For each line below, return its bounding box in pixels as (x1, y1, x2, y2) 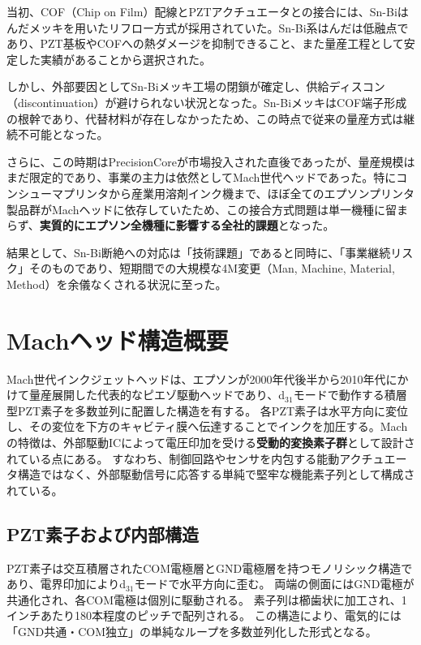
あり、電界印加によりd (6, 575, 126, 592)
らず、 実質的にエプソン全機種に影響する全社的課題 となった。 (6, 217, 335, 234)
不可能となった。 (17, 126, 109, 143)
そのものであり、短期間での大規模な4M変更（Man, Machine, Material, (28, 260, 395, 277)
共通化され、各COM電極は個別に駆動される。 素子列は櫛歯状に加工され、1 (6, 591, 407, 608)
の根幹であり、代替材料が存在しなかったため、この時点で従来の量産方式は (6, 110, 404, 127)
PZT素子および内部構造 (6, 521, 200, 546)
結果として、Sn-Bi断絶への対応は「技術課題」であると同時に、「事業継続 (6, 243, 391, 260)
